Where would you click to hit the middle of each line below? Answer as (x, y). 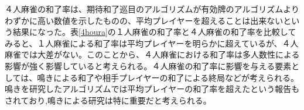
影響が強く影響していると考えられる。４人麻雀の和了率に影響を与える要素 (148, 65)
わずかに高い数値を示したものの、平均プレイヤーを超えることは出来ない (144, 20)
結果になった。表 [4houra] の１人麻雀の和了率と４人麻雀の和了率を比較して (154, 32)
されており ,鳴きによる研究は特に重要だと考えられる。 (108, 100)
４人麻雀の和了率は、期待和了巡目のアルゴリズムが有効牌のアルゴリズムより (152, 9)
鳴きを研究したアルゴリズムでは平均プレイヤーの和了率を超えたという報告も (152, 89)
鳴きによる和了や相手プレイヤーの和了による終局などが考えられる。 (168, 77)
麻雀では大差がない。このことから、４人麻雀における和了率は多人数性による (152, 54)
